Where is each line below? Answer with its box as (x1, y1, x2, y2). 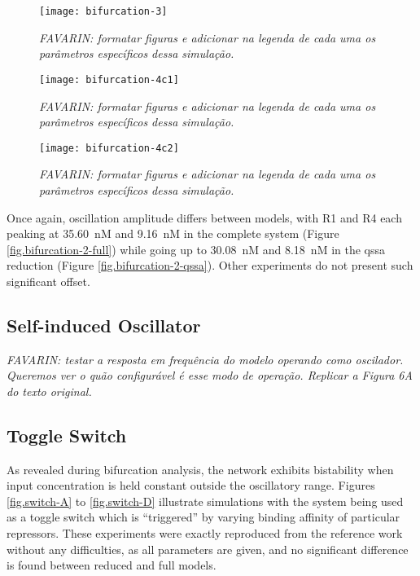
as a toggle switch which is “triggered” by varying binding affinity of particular (7, 508, 400, 525)
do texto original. (7, 382, 92, 399)
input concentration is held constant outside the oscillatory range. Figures (7, 477, 375, 494)
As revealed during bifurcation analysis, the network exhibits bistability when (7, 460, 394, 477)
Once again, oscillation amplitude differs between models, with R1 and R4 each (7, 209, 402, 226)
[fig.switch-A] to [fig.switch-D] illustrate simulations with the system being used (7, 492, 404, 509)
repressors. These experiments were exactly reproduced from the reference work (7, 525, 403, 542)
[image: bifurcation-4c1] (39, 73, 179, 86)
